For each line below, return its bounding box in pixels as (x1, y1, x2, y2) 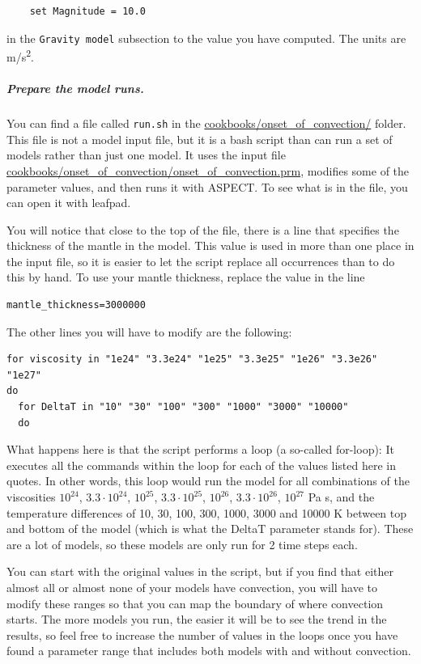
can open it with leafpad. (6, 194, 131, 211)
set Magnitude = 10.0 (29, 6, 146, 17)
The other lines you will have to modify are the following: (6, 323, 292, 340)
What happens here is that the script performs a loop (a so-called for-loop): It (6, 441, 394, 458)
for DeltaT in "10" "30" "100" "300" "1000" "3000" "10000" (18, 401, 349, 413)
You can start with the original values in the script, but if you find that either (6, 563, 393, 580)
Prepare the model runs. (6, 80, 144, 97)
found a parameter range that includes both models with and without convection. (6, 642, 411, 659)
